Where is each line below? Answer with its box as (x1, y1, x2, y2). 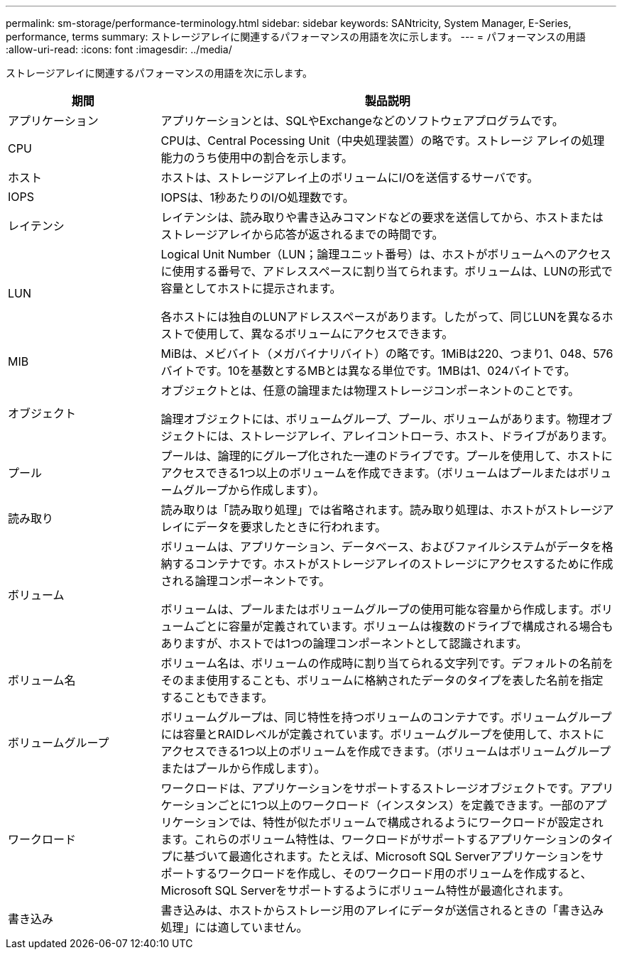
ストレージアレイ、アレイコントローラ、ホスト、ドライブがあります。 (240, 429, 613, 443)
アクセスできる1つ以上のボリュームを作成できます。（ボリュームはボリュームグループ (160, 744, 611, 758)
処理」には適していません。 (160, 920, 308, 934)
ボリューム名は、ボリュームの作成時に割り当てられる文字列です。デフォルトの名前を (160, 656, 613, 670)
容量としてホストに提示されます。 (160, 281, 342, 295)
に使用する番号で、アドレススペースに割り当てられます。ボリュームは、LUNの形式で (160, 264, 613, 278)
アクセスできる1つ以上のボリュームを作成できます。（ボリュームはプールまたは (160, 466, 578, 480)
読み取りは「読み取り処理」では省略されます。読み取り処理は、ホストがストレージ (160, 503, 603, 517)
